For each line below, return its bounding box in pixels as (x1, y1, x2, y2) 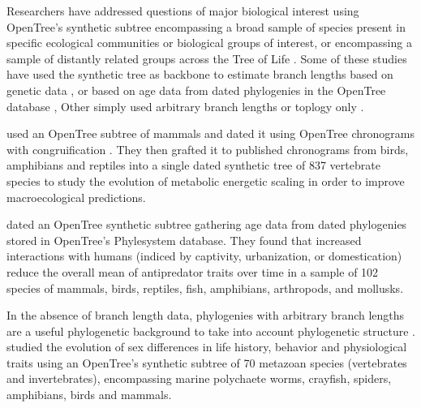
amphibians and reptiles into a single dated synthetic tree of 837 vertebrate (6, 157, 380, 174)
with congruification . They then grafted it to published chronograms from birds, (6, 140, 409, 157)
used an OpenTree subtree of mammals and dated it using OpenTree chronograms (6, 125, 415, 142)
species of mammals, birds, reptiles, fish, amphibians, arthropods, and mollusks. (6, 279, 404, 296)
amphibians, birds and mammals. (6, 386, 172, 403)
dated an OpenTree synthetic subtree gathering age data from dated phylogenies (6, 216, 407, 233)
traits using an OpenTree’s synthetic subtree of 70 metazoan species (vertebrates (6, 354, 407, 371)
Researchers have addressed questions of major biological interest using (6, 2, 359, 19)
